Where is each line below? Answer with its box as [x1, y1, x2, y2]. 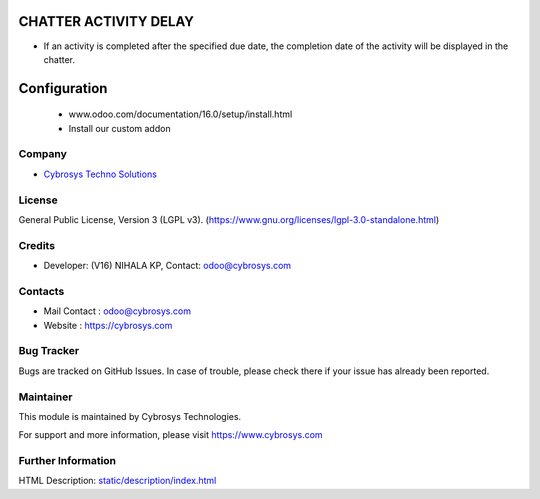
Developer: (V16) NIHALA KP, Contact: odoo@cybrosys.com [43, 260, 292, 272]
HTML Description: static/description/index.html [18, 475, 217, 487]
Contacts [18, 284, 65, 298]
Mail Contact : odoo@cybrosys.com [43, 305, 192, 317]
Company [18, 147, 67, 161]
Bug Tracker [18, 344, 80, 358]
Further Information [18, 454, 117, 468]
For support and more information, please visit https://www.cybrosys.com [18, 429, 324, 441]
